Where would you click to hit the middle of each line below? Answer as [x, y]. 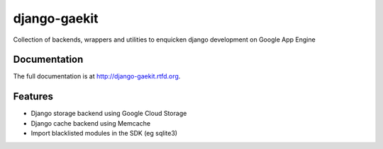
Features [33, 96]
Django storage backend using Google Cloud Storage [109, 114]
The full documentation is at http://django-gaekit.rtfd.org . [97, 76]
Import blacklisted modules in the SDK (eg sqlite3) [104, 133]
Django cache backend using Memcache [91, 123]
